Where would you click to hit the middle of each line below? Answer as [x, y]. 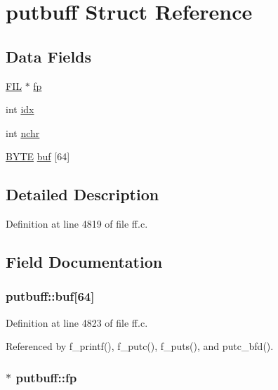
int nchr [23, 132]
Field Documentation [84, 262]
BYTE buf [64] [38, 156]
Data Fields [49, 56]
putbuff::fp [46, 377]
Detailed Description [82, 194]
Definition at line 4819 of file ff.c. [77, 224]
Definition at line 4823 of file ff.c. [77, 322]
